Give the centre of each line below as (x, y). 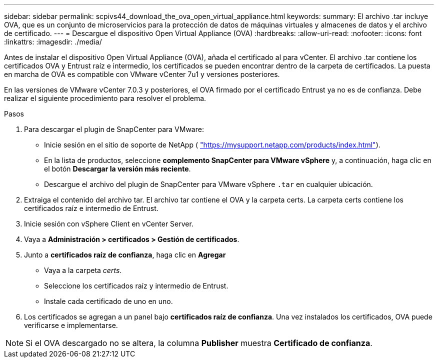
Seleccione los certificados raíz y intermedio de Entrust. (136, 286)
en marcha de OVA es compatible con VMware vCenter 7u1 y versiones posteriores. (142, 74)
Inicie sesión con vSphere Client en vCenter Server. (109, 224)
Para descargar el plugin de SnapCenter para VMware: (114, 129)
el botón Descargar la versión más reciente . (117, 169)
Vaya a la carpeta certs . (83, 270)
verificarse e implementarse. (71, 325)
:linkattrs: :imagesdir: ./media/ (53, 42)
